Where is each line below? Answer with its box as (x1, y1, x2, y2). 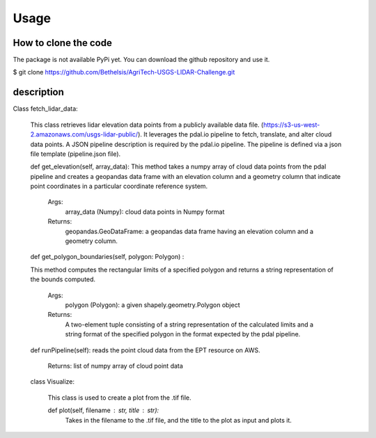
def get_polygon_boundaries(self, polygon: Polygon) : (30, 253, 185, 261)
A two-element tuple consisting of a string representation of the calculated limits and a (65, 320, 313, 329)
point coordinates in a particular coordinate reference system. (30, 182, 208, 191)
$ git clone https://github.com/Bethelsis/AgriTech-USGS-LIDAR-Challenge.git (13, 68, 235, 77)
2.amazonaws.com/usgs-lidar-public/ (30, 130, 139, 139)
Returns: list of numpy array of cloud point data (47, 361, 184, 370)
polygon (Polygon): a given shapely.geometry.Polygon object (65, 301, 240, 309)
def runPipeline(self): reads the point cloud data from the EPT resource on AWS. (30, 345, 260, 354)
